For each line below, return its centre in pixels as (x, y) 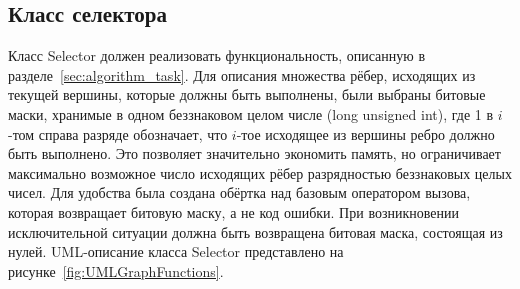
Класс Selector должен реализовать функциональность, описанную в (217, 55)
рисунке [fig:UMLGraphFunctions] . (116, 270)
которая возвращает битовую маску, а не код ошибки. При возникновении (233, 211)
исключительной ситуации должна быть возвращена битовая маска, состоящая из (255, 231)
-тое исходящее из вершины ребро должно (365, 133)
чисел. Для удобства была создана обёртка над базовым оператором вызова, (239, 192)
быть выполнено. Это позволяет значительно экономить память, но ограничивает (254, 153)
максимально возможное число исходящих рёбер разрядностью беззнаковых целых (260, 172)
